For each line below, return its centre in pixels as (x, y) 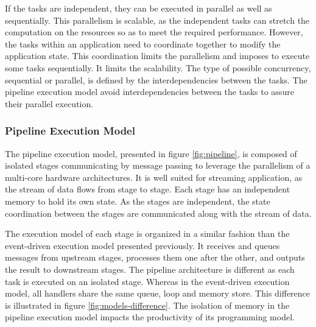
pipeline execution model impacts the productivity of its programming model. (150, 317)
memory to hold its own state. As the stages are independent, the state (138, 201)
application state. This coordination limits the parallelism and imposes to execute (157, 56)
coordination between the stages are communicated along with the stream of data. (158, 213)
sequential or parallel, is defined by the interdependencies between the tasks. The (156, 79)
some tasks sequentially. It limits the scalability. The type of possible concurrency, (158, 67)
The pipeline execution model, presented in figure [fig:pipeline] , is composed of (151, 153)
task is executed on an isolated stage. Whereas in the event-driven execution (147, 281)
